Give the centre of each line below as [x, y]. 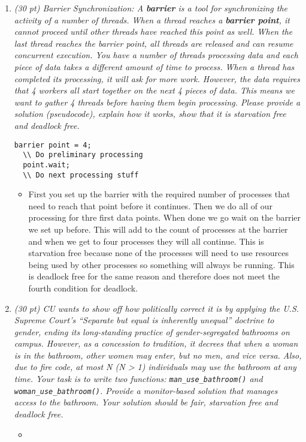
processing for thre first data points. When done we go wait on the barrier [165, 217]
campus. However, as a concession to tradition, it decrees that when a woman [156, 343]
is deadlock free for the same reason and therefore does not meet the [154, 276]
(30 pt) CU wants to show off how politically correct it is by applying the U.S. [157, 308]
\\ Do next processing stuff [81, 175]
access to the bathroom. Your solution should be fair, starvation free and [146, 402]
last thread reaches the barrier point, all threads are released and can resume [154, 43]
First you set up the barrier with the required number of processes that [159, 194]
